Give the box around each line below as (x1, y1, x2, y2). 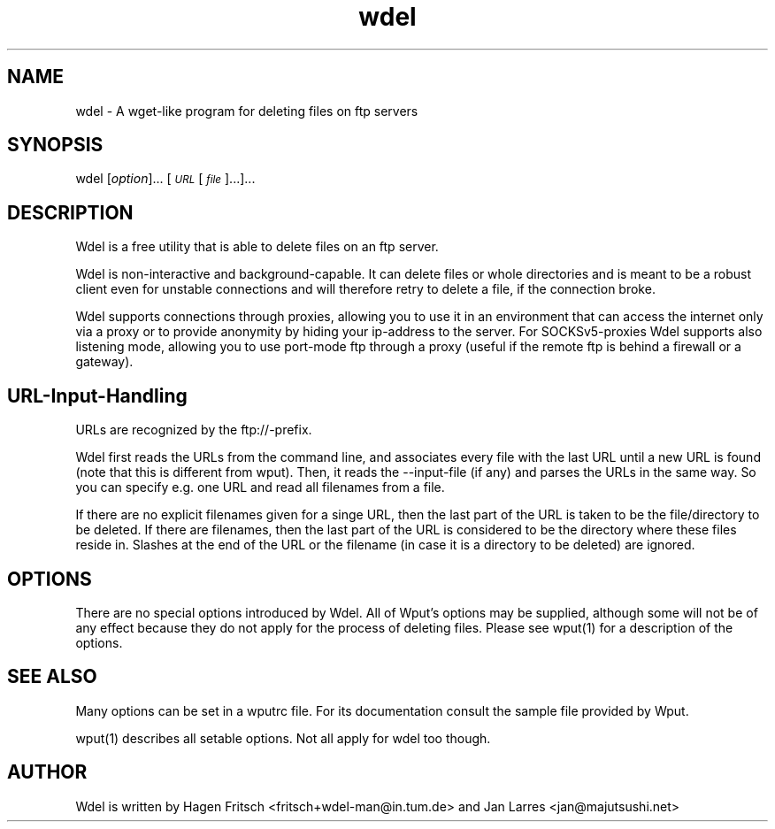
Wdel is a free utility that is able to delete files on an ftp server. (75, 239, 439, 255)
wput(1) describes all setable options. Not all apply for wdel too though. (75, 730, 491, 746)
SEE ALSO (7, 665, 97, 688)
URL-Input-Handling (7, 384, 188, 407)
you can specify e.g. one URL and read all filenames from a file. (75, 480, 445, 495)
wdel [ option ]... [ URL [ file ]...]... (75, 171, 256, 187)
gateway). (75, 354, 134, 370)
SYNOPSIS (7, 134, 104, 157)
